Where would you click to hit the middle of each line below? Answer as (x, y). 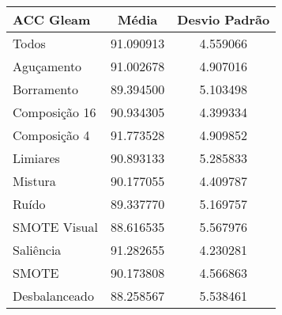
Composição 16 (55, 112)
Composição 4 (51, 135)
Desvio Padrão (224, 19)
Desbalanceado (53, 296)
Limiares (36, 158)
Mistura (34, 181)
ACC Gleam (52, 19)
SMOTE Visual (55, 227)
